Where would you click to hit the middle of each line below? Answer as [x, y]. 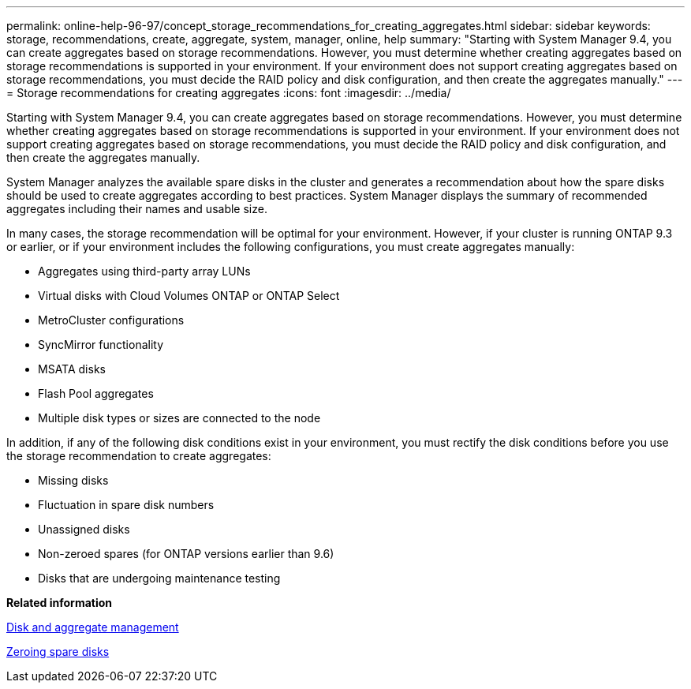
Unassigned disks [84, 529]
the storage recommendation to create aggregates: [139, 456]
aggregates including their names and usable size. [137, 209]
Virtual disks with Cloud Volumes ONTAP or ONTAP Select [189, 296]
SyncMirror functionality [101, 344]
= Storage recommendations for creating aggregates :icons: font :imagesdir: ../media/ [229, 93]
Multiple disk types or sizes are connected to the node [179, 418]
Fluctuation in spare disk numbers [126, 505]
